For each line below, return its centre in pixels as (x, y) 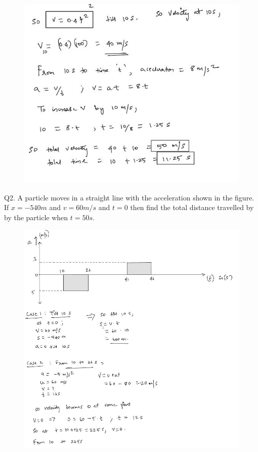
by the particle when (36, 217)
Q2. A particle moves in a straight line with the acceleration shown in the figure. (129, 197)
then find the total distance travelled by (192, 207)
